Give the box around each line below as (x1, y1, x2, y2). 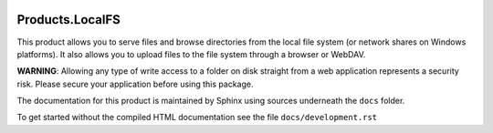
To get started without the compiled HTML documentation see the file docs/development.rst (16, 112, 378, 123)
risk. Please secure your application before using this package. (16, 78, 254, 89)
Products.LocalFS (16, 12, 121, 27)
